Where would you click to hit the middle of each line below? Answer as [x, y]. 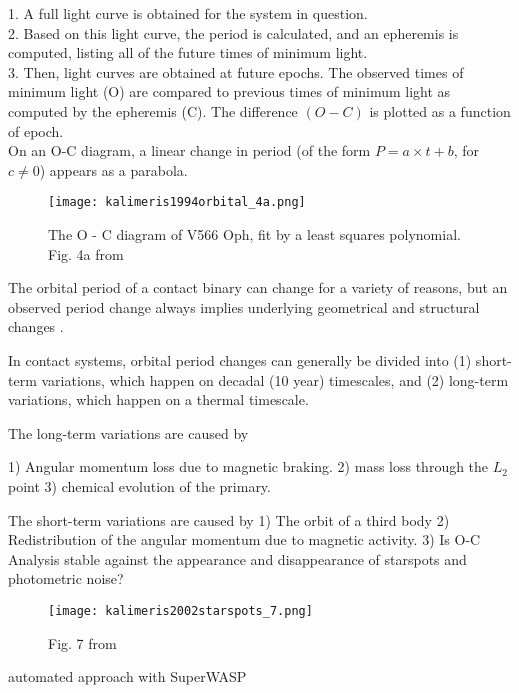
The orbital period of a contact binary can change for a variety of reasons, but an [258, 287]
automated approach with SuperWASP [127, 676]
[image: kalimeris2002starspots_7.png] [180, 610]
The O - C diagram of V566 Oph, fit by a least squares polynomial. [254, 234]
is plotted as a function [440, 110]
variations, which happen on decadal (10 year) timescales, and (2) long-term [275, 379]
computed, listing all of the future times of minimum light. [188, 52]
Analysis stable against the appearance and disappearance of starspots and [237, 558]
